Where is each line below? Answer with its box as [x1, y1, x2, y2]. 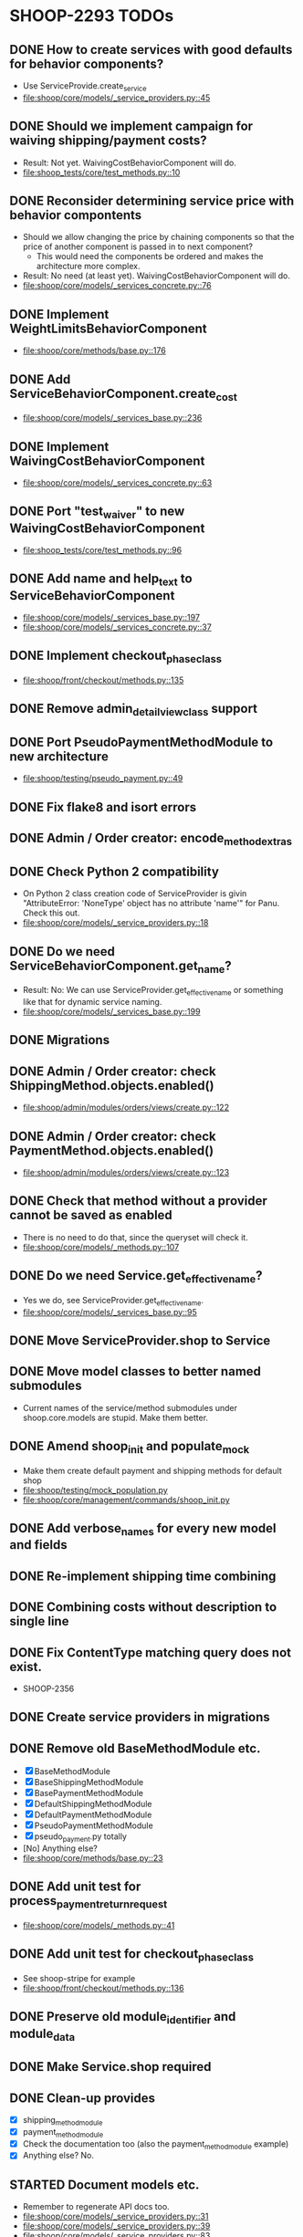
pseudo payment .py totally [34, 1831, 128, 1845]
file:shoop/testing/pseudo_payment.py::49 [22, 773, 183, 784]
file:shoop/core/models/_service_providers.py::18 [22, 917, 209, 928]
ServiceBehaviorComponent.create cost [9, 385, 237, 403]
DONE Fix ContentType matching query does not [9, 1645, 292, 1660]
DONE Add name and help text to [9, 571, 193, 589]
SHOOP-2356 [22, 1683, 75, 1694]
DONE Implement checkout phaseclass [9, 648, 222, 666]
